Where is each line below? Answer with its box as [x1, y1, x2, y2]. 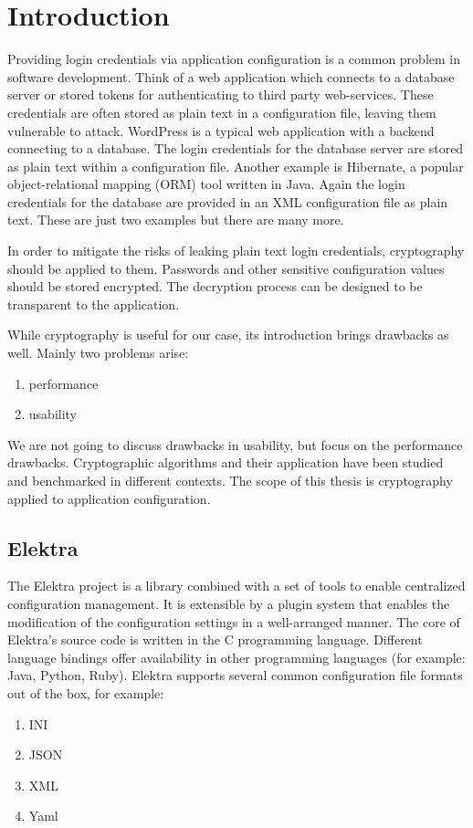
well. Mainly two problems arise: [7, 343, 189, 362]
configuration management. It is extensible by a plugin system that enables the [7, 593, 450, 613]
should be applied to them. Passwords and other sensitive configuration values [7, 258, 445, 278]
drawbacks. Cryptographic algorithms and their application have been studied [7, 453, 444, 472]
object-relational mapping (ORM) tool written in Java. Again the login [7, 174, 405, 194]
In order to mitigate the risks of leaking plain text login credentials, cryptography [7, 241, 465, 260]
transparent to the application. [7, 294, 180, 313]
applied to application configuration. [7, 488, 211, 508]
